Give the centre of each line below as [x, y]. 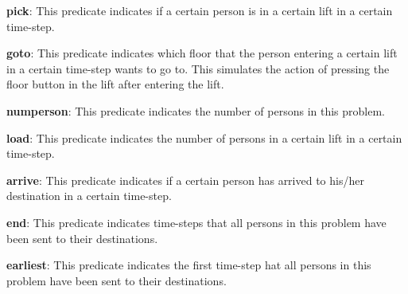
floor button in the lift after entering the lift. [115, 84]
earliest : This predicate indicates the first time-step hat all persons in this [189, 265]
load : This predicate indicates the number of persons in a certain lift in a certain [204, 137]
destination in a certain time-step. [89, 196]
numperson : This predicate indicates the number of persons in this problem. [196, 110]
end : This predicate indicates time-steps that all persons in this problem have [196, 222]
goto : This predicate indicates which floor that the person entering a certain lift [202, 53]
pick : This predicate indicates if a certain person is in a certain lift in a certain [200, 10]
